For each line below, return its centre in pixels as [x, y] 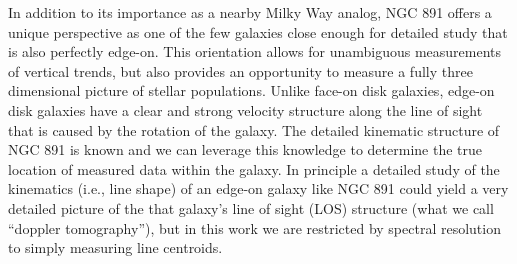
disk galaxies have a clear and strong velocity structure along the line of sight [245, 109]
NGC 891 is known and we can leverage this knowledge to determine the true [245, 149]
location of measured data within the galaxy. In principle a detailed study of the [254, 168]
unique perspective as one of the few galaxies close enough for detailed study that [258, 31]
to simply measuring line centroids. [115, 247]
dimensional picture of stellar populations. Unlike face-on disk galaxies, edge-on [251, 90]
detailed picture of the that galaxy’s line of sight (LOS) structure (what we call [251, 207]
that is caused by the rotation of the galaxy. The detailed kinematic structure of [254, 129]
